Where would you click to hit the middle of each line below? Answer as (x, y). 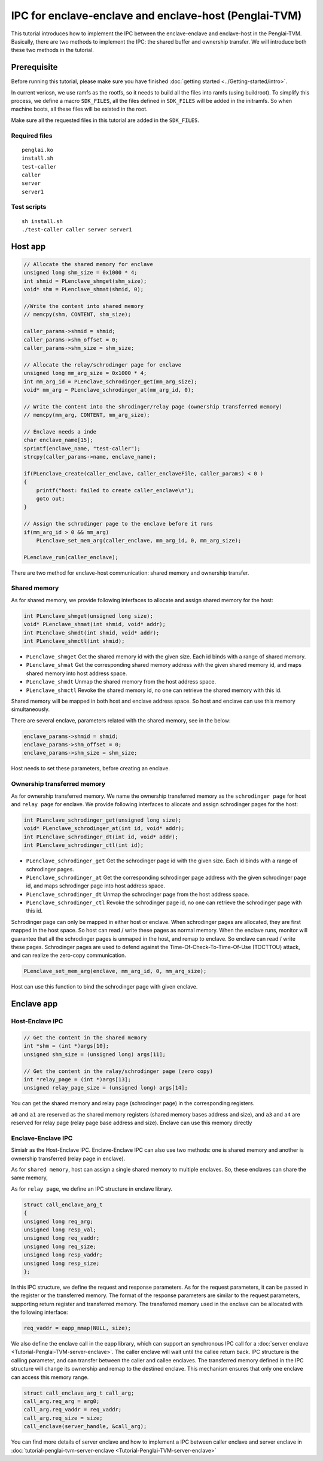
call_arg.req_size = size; (63, 1418)
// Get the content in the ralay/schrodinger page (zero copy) (118, 1071)
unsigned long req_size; (60, 1246)
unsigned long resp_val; (60, 1230)
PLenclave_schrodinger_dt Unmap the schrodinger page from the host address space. (138, 894)
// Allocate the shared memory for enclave (89, 264)
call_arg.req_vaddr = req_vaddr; (73, 1410)
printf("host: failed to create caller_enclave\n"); (115, 490)
